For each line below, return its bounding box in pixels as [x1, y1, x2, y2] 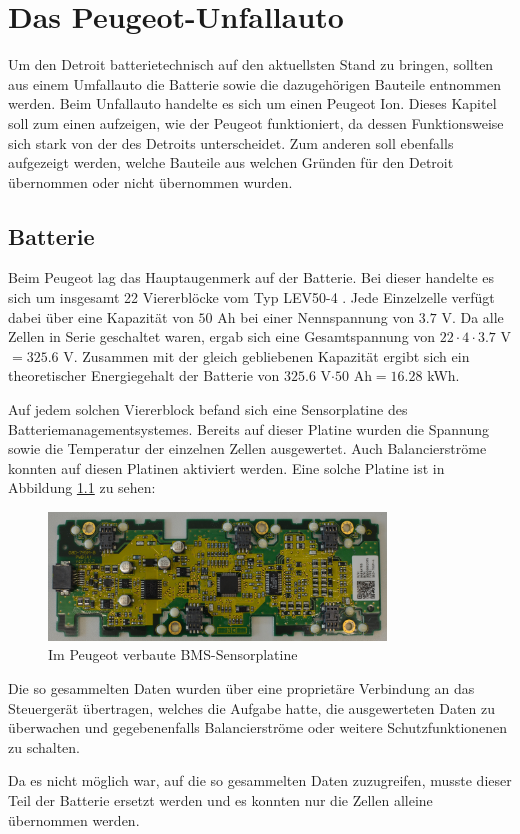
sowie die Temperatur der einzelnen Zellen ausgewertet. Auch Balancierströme [8, 438, 487, 459]
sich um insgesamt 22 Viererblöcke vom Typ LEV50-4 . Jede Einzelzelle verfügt [8, 287, 495, 308]
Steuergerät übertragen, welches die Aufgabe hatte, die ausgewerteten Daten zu [8, 697, 496, 718]
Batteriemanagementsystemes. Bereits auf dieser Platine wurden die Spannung [8, 418, 489, 439]
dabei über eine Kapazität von [8, 306, 194, 327]
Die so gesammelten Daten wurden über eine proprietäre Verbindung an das [8, 678, 475, 699]
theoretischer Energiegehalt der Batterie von [8, 365, 280, 386]
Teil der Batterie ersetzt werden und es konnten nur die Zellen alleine [8, 790, 433, 811]
